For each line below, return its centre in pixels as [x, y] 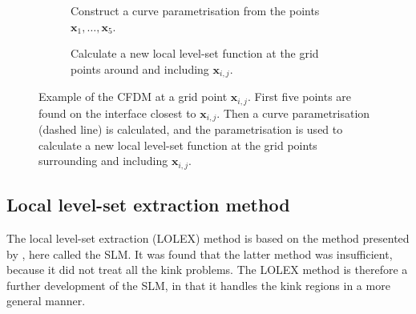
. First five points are [299, 97]
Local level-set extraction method [148, 205]
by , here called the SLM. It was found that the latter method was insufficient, [200, 254]
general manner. [46, 301]
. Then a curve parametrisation [293, 113]
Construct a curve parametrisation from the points [195, 10]
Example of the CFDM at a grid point [133, 97]
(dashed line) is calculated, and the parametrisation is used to [191, 129]
